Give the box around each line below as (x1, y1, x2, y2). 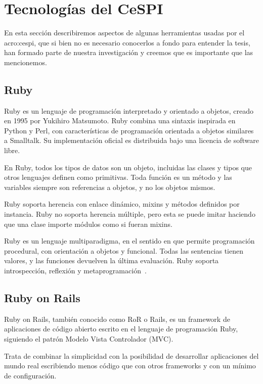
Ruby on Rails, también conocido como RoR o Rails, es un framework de (4, 313, 230, 324)
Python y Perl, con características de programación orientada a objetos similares (4, 125, 254, 135)
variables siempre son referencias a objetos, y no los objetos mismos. (4, 181, 215, 192)
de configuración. (4, 370, 57, 380)
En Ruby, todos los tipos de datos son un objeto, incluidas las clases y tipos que (4, 162, 252, 172)
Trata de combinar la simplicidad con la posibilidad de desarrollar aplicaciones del (4, 350, 259, 361)
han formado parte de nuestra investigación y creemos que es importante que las (4, 47, 253, 58)
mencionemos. (4, 57, 47, 67)
